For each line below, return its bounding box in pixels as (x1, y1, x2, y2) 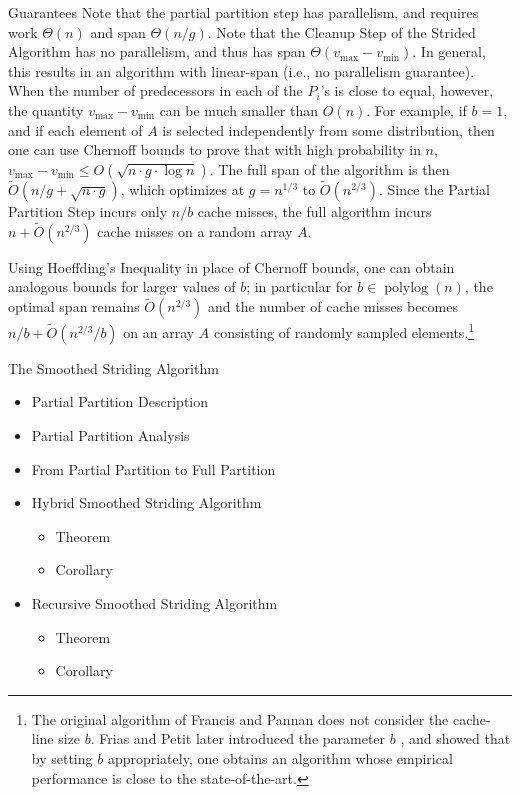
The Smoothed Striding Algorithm (8, 357, 219, 378)
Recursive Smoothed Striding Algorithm (31, 593, 278, 613)
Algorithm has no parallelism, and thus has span (8, 41, 306, 62)
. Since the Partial (378, 178, 490, 199)
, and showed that (400, 728, 511, 749)
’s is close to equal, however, (320, 80, 494, 101)
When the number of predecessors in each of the (8, 80, 303, 101)
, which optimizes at (120, 178, 245, 199)
